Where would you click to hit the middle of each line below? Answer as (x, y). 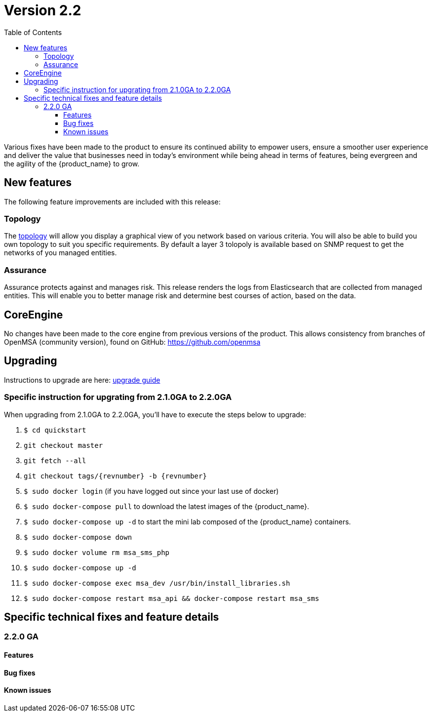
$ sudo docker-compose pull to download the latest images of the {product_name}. (167, 506)
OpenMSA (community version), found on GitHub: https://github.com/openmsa (132, 342)
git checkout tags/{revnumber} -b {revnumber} (115, 476)
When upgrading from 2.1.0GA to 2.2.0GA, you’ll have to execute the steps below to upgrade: (155, 414)
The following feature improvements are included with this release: (112, 201)
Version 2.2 (43, 10)
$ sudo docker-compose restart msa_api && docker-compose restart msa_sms (172, 598)
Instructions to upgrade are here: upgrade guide (82, 380)
